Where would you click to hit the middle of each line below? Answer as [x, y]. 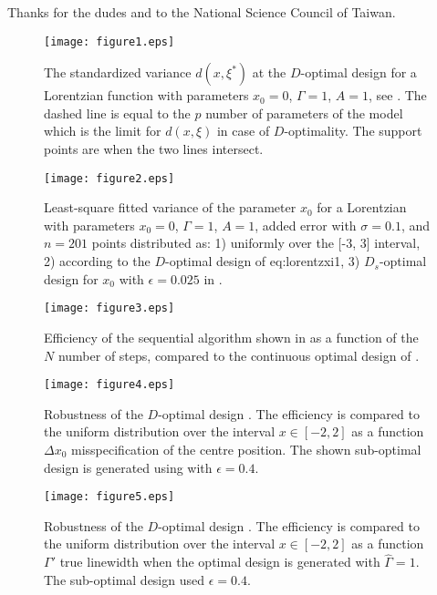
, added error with [306, 225]
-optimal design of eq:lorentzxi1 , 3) [262, 261]
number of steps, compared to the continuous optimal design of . [239, 355]
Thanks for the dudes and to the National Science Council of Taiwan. [202, 12]
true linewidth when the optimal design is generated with [220, 562]
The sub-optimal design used [125, 579]
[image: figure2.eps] [109, 178]
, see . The [398, 95]
